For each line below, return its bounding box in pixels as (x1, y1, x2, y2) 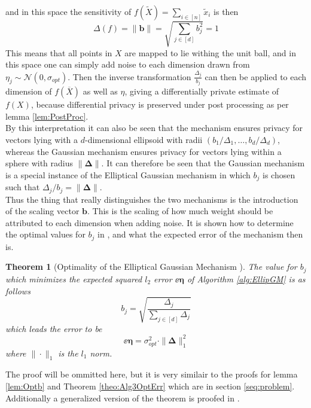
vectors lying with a (5, 133, 78, 145)
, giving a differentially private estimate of (124, 85, 279, 98)
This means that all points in (5, 46, 112, 59)
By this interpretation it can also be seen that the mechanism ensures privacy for (5, 121, 303, 134)
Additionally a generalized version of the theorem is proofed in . (5, 391, 240, 404)
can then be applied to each (205, 70, 307, 83)
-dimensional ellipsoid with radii (85, 133, 203, 145)
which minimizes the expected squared (5, 272, 142, 285)
